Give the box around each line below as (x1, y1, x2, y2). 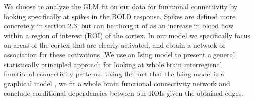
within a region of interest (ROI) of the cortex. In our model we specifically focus (4, 30, 250, 40)
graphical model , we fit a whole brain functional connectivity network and (4, 78, 230, 88)
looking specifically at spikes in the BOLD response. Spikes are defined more (4, 11, 236, 21)
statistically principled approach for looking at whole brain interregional (4, 59, 222, 69)
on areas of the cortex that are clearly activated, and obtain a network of (4, 40, 225, 50)
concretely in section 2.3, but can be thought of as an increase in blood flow (4, 21, 234, 31)
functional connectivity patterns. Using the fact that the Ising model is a (4, 69, 225, 79)
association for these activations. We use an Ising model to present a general (4, 49, 235, 59)
